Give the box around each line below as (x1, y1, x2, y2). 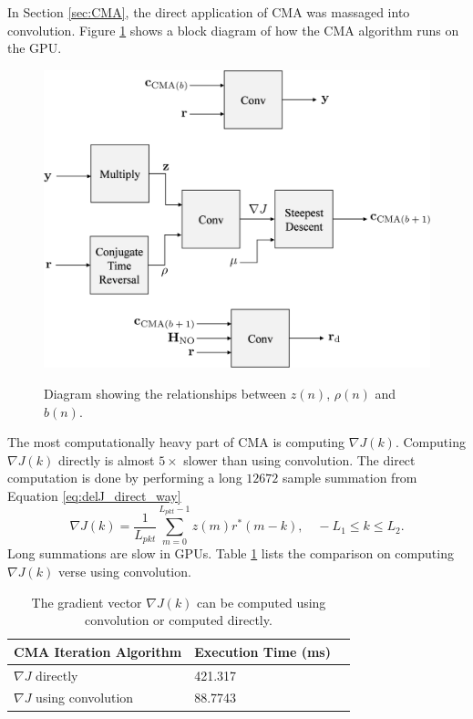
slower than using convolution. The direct (183, 450, 416, 469)
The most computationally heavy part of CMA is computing (7, 432, 345, 452)
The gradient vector (31, 592, 142, 611)
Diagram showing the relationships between (44, 384, 287, 403)
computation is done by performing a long (7, 468, 242, 487)
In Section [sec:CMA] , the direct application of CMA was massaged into (7, 3, 410, 21)
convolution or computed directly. (85, 610, 272, 630)
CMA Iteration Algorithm (14, 641, 182, 661)
